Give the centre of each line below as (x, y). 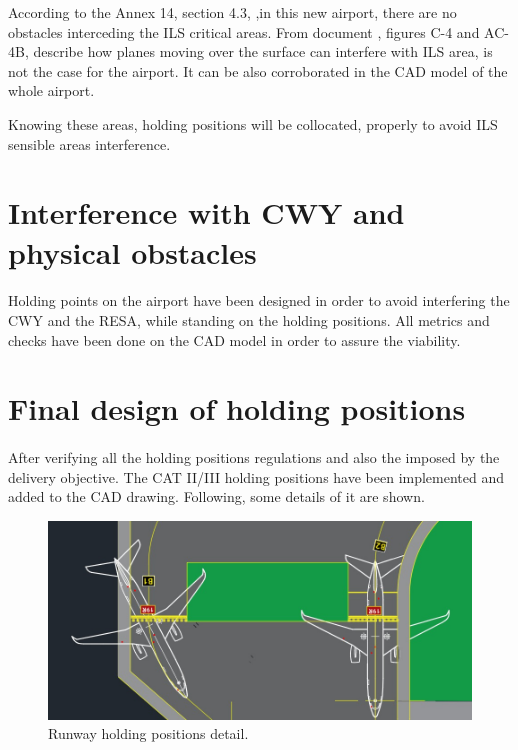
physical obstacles (132, 251)
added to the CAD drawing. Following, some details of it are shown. (216, 496)
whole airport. (51, 90)
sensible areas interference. (89, 143)
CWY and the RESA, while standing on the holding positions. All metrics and (249, 319)
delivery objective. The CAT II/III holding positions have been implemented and (256, 476)
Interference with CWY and (206, 212)
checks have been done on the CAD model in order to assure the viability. (234, 339)
